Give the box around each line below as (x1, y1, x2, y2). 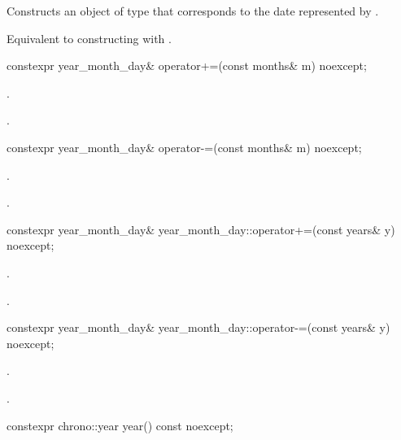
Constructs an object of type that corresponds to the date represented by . (7, 2, 379, 19)
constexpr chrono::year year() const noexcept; (7, 416, 233, 433)
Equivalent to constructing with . (7, 29, 172, 46)
